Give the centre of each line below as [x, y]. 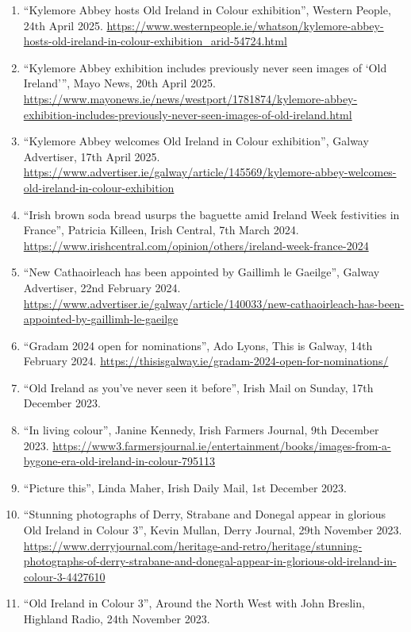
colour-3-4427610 [64, 576]
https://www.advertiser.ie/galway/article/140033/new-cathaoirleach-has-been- [214, 303]
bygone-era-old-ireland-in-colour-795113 [119, 461]
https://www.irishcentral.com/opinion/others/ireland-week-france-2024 [196, 245]
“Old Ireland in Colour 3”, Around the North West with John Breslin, [194, 603]
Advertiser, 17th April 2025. [92, 156]
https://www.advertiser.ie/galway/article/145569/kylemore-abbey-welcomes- [210, 172]
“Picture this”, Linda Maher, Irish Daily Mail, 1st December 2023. [185, 487]
